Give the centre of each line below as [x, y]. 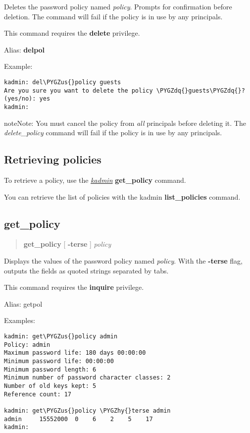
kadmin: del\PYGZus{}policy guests [63, 82]
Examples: [20, 320]
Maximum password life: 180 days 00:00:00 [75, 353]
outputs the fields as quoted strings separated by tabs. [86, 270]
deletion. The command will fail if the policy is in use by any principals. [113, 16]
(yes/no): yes [27, 99]
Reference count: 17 [38, 394]
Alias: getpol [23, 303]
